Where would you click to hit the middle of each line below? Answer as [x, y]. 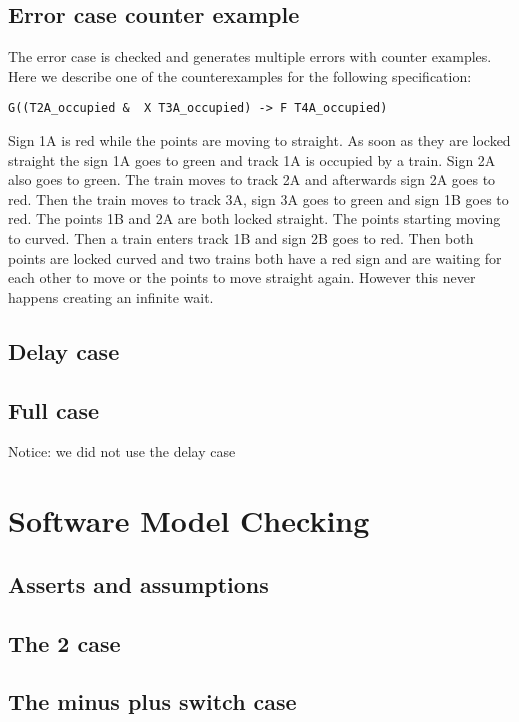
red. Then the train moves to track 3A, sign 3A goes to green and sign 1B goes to [258, 198]
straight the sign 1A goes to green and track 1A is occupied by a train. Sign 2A [252, 159]
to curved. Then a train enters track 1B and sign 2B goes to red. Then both [241, 238]
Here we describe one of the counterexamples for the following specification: [240, 75]
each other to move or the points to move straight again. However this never [242, 277]
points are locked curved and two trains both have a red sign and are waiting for [255, 257]
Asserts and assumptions [138, 583]
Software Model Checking [189, 520]
